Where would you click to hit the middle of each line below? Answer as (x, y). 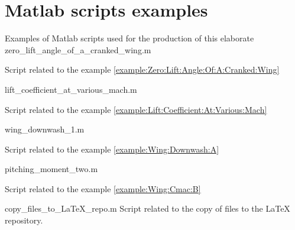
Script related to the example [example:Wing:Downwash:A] (112, 149)
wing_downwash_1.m (45, 129)
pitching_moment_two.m (51, 169)
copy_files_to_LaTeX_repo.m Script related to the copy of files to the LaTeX (147, 208)
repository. (24, 220)
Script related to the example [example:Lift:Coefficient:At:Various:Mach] (136, 109)
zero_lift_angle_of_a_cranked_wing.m (78, 49)
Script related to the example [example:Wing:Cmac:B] (103, 188)
